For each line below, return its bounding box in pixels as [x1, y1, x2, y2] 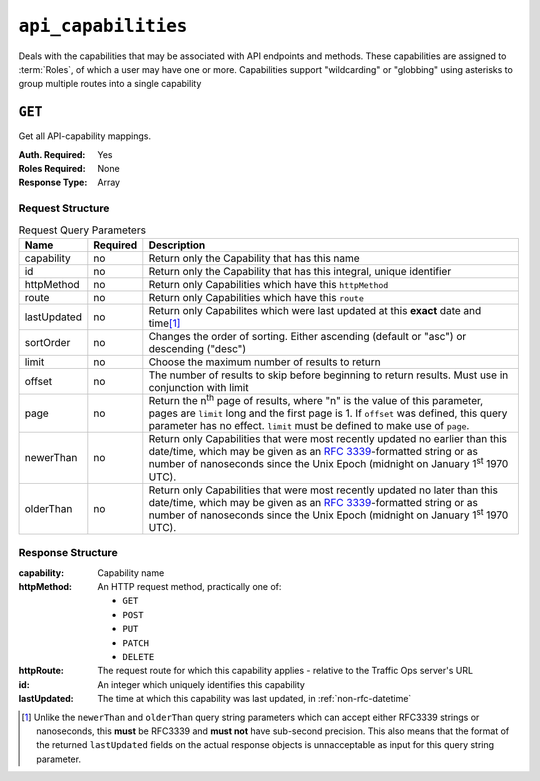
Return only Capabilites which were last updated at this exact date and [148, 303, 482, 317]
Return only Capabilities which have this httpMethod [148, 277, 389, 291]
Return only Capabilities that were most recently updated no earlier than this [148, 432, 507, 446]
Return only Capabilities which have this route [148, 290, 364, 304]
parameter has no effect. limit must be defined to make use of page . [148, 419, 470, 433]
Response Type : [18, 176, 88, 189]
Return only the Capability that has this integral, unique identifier [148, 264, 452, 278]
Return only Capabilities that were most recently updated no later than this [148, 483, 499, 497]
